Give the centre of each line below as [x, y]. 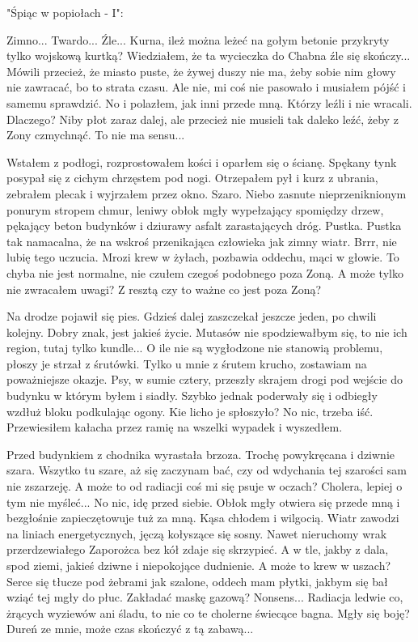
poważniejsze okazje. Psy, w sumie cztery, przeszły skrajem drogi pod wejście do [205, 379]
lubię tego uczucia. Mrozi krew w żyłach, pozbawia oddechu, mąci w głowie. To [203, 257]
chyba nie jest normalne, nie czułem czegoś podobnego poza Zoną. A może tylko [205, 272]
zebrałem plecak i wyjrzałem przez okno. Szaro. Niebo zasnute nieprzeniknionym [207, 193]
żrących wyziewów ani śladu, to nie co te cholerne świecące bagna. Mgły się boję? [208, 612]
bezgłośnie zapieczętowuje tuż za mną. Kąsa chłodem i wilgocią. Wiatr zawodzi [203, 518]
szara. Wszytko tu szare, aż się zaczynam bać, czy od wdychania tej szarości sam [207, 470]
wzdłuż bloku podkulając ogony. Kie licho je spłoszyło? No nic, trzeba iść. [190, 411]
